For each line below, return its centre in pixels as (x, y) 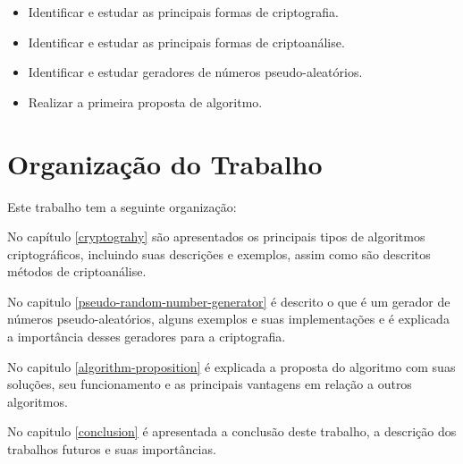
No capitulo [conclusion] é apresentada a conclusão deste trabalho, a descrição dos (232, 431)
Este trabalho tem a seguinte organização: (122, 206)
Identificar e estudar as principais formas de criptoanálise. (186, 42)
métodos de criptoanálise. (77, 271)
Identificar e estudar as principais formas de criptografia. (183, 12)
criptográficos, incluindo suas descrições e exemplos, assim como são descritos (219, 253)
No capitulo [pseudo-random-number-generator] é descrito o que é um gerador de (229, 301)
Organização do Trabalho (165, 163)
